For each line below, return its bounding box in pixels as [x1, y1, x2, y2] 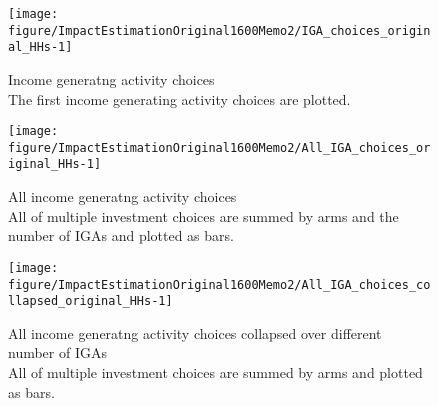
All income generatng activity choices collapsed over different [8, 322, 382, 343]
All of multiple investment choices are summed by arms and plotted [8, 362, 423, 383]
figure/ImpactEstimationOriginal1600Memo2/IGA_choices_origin [8, 23, 431, 38]
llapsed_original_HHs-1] [8, 294, 173, 309]
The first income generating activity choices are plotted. [8, 88, 351, 109]
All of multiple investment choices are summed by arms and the [8, 205, 399, 226]
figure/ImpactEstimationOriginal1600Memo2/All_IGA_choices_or [8, 140, 431, 155]
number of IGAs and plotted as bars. [8, 225, 234, 246]
